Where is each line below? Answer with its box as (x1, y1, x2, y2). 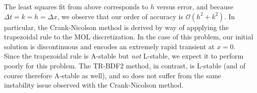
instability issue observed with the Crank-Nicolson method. (4, 80, 184, 90)
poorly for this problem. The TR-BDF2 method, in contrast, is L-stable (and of (4, 60, 246, 70)
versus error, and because (156, 1, 234, 11)
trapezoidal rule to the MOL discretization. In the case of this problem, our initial (4, 31, 254, 42)
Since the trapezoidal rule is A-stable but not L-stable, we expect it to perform (4, 51, 244, 61)
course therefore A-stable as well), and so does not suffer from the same (4, 70, 221, 80)
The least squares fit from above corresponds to (4, 1, 149, 11)
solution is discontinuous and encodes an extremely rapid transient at (4, 41, 215, 51)
